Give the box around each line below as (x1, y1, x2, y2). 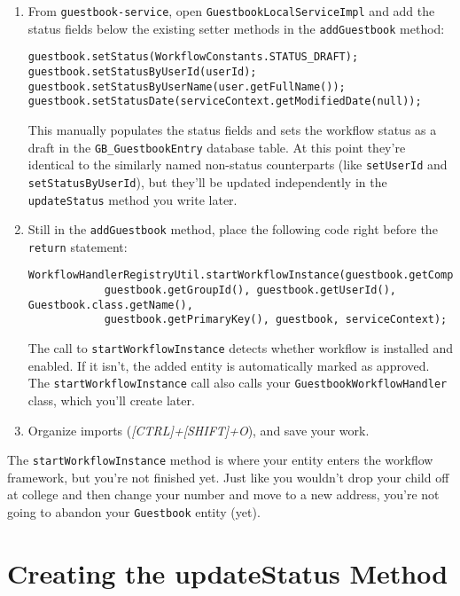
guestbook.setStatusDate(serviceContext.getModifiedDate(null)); (27, 95, 422, 108)
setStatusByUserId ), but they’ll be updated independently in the (27, 172, 387, 191)
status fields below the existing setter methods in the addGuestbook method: (27, 19, 445, 37)
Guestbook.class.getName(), (27, 298, 193, 311)
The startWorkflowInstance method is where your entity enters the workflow (7, 451, 433, 469)
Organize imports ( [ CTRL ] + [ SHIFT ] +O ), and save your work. (27, 420, 370, 439)
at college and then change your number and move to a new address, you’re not (7, 485, 440, 504)
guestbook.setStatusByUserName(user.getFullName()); (27, 80, 346, 93)
